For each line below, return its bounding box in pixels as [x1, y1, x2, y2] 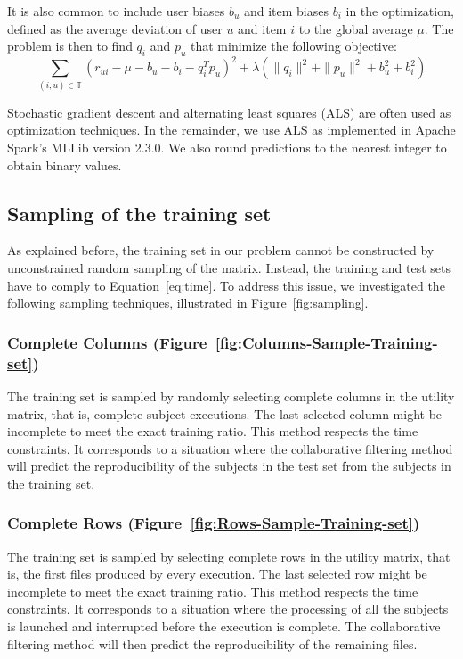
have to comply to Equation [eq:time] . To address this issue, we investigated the [7, 276, 445, 294]
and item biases [243, 2, 329, 20]
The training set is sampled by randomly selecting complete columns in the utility [7, 386, 455, 405]
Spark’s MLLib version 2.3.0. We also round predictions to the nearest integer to [7, 138, 447, 156]
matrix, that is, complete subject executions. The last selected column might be [7, 404, 443, 423]
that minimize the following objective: [191, 37, 397, 55]
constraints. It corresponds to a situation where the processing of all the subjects [7, 599, 449, 618]
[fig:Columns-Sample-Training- [215, 331, 438, 353]
